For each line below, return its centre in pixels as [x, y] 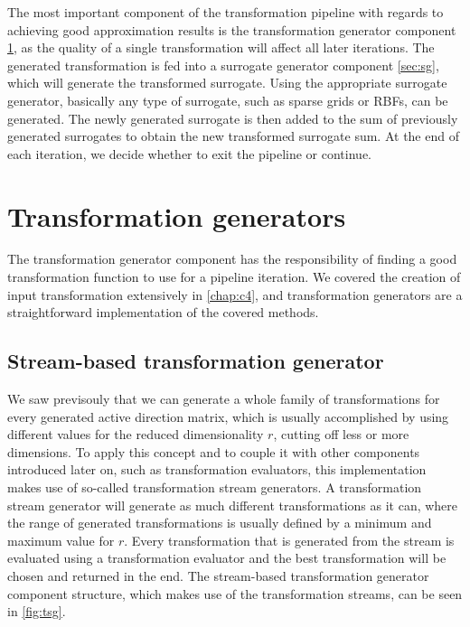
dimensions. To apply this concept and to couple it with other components [214, 451]
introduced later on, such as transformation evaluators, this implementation [217, 469]
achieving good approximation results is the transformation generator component [232, 29]
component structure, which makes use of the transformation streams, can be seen [235, 593]
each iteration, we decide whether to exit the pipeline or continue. [189, 153]
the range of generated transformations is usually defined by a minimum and [220, 523]
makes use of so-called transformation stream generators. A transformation [215, 487]
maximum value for [61, 540]
